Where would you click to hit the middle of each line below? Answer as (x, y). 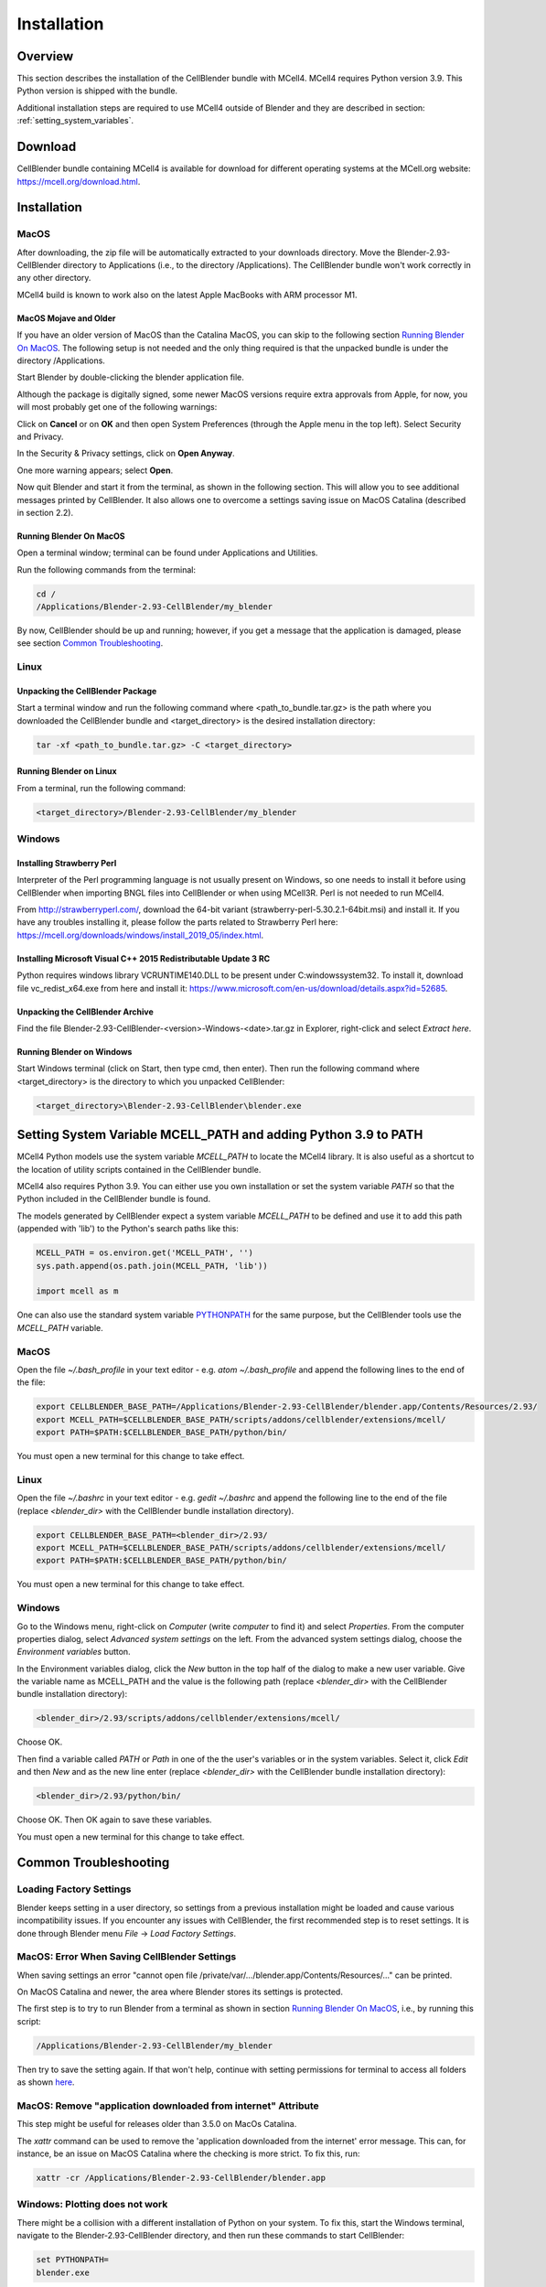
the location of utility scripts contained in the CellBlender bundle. (139, 1169)
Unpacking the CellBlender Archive (86, 1012)
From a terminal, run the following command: (102, 788)
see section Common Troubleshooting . (90, 643)
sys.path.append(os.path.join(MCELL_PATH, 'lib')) (152, 1266)
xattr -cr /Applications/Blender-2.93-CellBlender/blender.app (181, 2178)
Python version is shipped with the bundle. (97, 91)
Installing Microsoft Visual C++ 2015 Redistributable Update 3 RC (144, 958)
